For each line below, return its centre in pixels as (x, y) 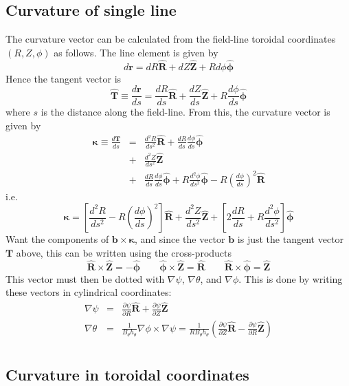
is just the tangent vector (291, 239)
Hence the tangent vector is (64, 78)
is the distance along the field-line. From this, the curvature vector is (185, 112)
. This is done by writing (291, 278)
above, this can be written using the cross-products (124, 252)
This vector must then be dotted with (85, 278)
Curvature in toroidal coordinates (127, 374)
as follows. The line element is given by (136, 52)
